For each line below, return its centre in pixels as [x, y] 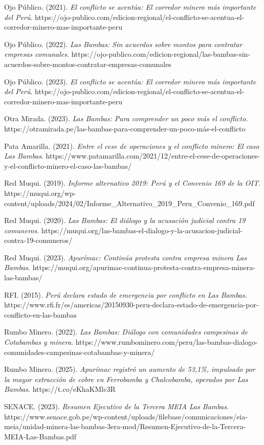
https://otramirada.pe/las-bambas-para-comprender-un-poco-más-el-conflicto [125, 128]
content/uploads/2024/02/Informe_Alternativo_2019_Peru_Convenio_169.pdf [129, 203]
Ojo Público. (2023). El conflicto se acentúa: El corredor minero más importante [130, 81]
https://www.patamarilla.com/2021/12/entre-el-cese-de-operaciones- [153, 156]
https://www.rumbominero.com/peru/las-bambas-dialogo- [167, 342]
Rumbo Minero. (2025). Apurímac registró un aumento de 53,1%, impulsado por [130, 369]
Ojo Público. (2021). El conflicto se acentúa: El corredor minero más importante [130, 7]
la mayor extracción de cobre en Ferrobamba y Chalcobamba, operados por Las [126, 379]
